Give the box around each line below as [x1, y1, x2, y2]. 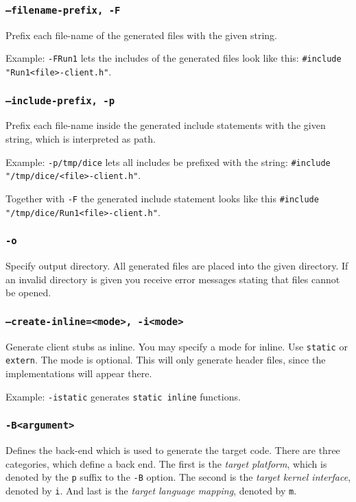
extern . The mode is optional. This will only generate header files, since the [5, 352, 326, 367]
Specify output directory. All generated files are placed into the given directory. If [5, 259, 348, 273]
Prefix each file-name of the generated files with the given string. [5, 27, 277, 42]
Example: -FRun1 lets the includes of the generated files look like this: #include [5, 51, 342, 65]
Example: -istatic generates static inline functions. [5, 389, 241, 403]
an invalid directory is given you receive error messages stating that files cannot [5, 272, 340, 286]
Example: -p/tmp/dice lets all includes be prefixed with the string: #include [5, 154, 331, 169]
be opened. [5, 285, 51, 300]
